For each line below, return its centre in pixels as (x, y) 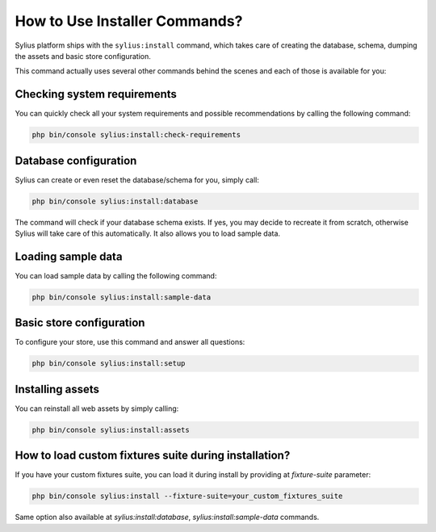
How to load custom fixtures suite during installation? (153, 456)
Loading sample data (69, 256)
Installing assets (57, 389)
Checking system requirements (96, 94)
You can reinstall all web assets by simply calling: (97, 408)
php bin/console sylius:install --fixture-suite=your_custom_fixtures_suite (187, 496)
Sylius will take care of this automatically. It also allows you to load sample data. (148, 233)
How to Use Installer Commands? (129, 21)
